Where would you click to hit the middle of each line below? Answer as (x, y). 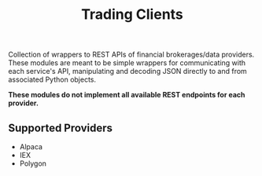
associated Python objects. (52, 79)
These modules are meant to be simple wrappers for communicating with (127, 63)
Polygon (33, 163)
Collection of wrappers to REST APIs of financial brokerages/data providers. (131, 55)
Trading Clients (132, 15)
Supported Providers (60, 128)
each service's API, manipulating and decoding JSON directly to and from (128, 71)
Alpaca (31, 147)
